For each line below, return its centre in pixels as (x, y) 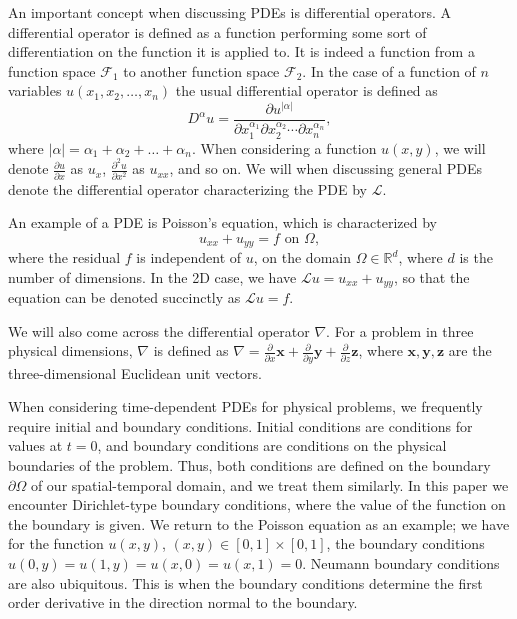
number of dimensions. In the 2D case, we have (152, 276)
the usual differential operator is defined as (306, 90)
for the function (56, 543)
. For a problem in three (400, 330)
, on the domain (302, 257)
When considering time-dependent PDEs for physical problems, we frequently (245, 406)
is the (476, 257)
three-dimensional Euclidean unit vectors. (135, 372)
